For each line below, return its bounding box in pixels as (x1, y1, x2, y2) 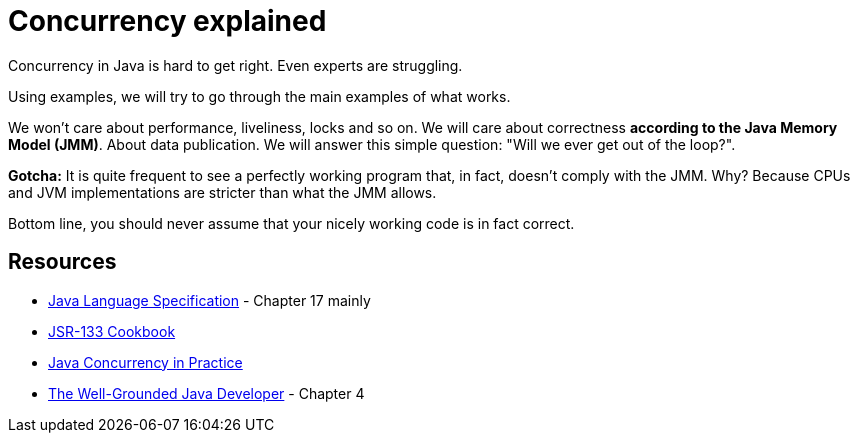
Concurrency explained (8, 4, 327, 38)
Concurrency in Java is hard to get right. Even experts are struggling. (8, 56, 463, 74)
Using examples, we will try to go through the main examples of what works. (8, 87, 511, 105)
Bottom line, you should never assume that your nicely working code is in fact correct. (8, 214, 575, 232)
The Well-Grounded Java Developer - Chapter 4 (48, 384, 365, 402)
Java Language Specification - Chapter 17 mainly (48, 291, 371, 309)
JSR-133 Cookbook (48, 322, 176, 340)
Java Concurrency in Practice (48, 353, 243, 371)
